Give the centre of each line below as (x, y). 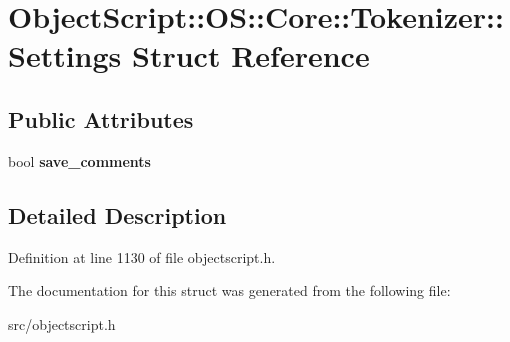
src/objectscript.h (62, 323)
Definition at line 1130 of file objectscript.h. (142, 256)
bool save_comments (79, 160)
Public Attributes (101, 118)
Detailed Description (117, 214)
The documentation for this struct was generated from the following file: (229, 290)
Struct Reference (251, 55)
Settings (65, 55)
